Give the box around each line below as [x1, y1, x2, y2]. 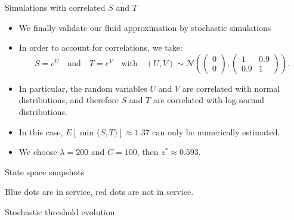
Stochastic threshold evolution [5, 205, 115, 218]
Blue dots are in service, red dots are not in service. [5, 185, 194, 198]
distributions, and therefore [18, 94, 119, 106]
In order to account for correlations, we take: [18, 41, 182, 54]
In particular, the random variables [18, 82, 147, 94]
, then [137, 145, 159, 158]
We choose [18, 145, 57, 158]
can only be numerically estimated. [152, 125, 280, 138]
